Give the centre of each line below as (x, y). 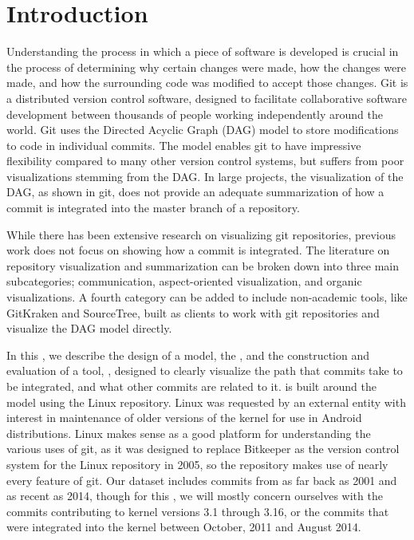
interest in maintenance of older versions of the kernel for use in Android (184, 418)
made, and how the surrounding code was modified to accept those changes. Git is (207, 83)
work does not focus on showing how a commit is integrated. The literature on (198, 250)
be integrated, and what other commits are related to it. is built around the (191, 386)
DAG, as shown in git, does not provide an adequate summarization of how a (195, 192)
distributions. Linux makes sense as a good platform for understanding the (189, 433)
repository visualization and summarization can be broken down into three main (203, 265)
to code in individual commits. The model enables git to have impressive (184, 145)
